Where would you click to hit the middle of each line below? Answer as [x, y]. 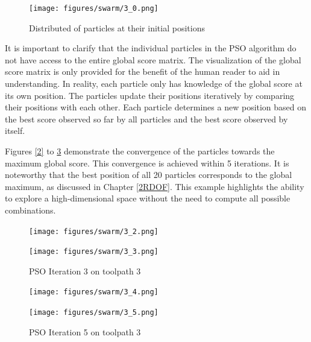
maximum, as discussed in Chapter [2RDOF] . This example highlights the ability [155, 186]
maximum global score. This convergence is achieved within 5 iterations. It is [147, 163]
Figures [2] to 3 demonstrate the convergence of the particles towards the [140, 151]
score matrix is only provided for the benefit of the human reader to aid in [143, 71]
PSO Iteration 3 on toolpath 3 [85, 271]
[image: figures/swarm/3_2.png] [94, 231]
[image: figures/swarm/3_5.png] [94, 313]
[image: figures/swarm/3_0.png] [94, 8]
